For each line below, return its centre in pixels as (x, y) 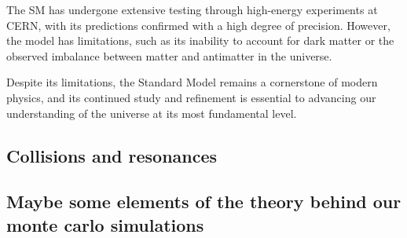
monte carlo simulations (105, 224)
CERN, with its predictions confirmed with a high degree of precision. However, (198, 25)
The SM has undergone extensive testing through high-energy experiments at (192, 9)
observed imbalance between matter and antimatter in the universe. (169, 55)
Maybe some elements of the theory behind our (204, 201)
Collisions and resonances (112, 155)
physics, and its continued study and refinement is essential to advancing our (191, 97)
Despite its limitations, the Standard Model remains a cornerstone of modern (192, 82)
